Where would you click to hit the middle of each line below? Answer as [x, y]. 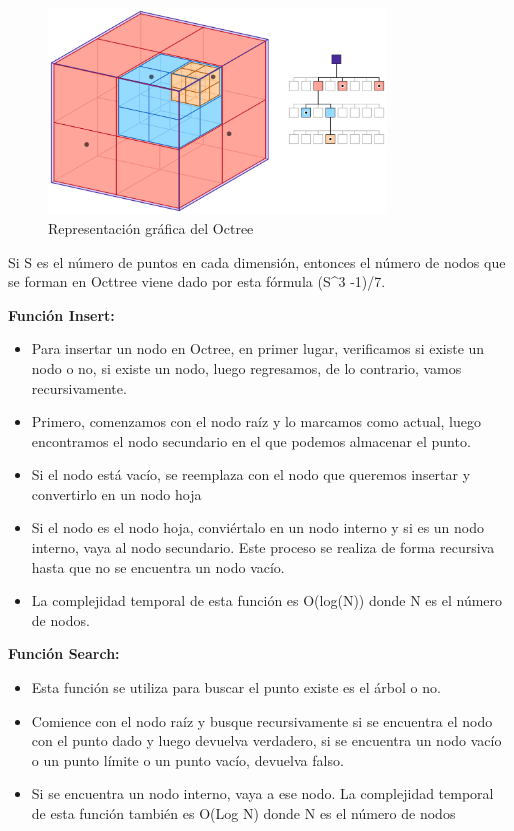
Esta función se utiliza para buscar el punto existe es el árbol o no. [236, 687]
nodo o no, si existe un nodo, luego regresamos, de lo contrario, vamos [246, 367]
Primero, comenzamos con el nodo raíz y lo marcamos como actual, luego [256, 421]
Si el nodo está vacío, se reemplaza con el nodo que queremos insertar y [251, 474]
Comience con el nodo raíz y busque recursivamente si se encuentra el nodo [262, 720]
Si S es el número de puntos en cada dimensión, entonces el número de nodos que [257, 261]
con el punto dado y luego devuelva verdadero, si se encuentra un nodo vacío [266, 740]
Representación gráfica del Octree [151, 227]
